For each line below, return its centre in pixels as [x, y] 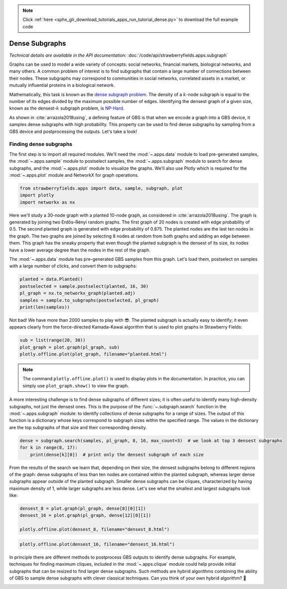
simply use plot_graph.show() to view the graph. [76, 385]
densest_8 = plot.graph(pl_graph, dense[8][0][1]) [83, 509]
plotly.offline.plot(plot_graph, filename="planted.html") [93, 354]
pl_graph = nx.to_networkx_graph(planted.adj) [77, 293]
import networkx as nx [47, 202]
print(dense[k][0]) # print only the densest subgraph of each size [117, 455]
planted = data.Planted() [51, 279]
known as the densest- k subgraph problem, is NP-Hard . [67, 108]
